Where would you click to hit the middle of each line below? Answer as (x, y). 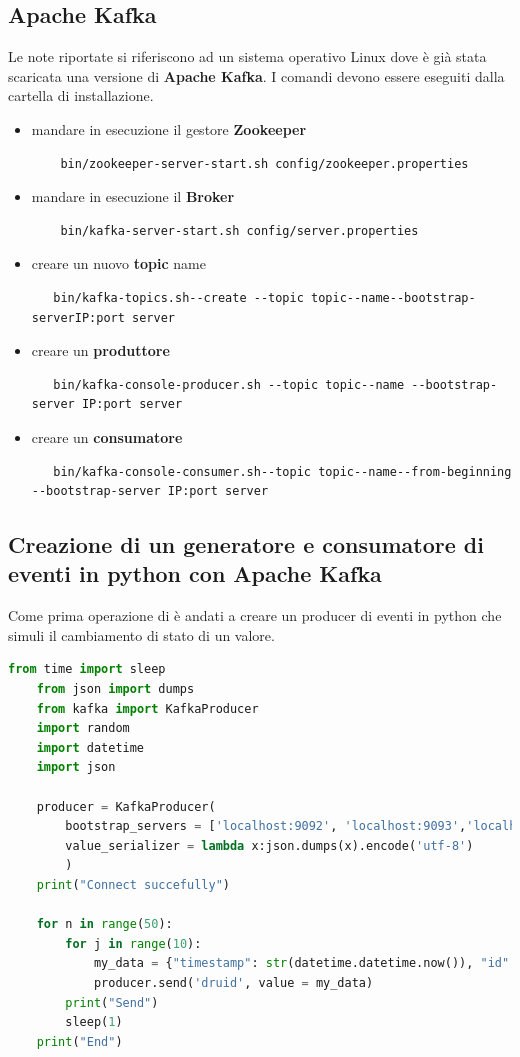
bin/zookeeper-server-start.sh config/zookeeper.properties (264, 163)
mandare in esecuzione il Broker (133, 196)
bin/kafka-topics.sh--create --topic (178, 297)
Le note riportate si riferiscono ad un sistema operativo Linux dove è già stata (247, 56)
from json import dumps (115, 689)
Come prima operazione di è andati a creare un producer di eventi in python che (255, 615)
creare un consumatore (107, 436)
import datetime (90, 747)
